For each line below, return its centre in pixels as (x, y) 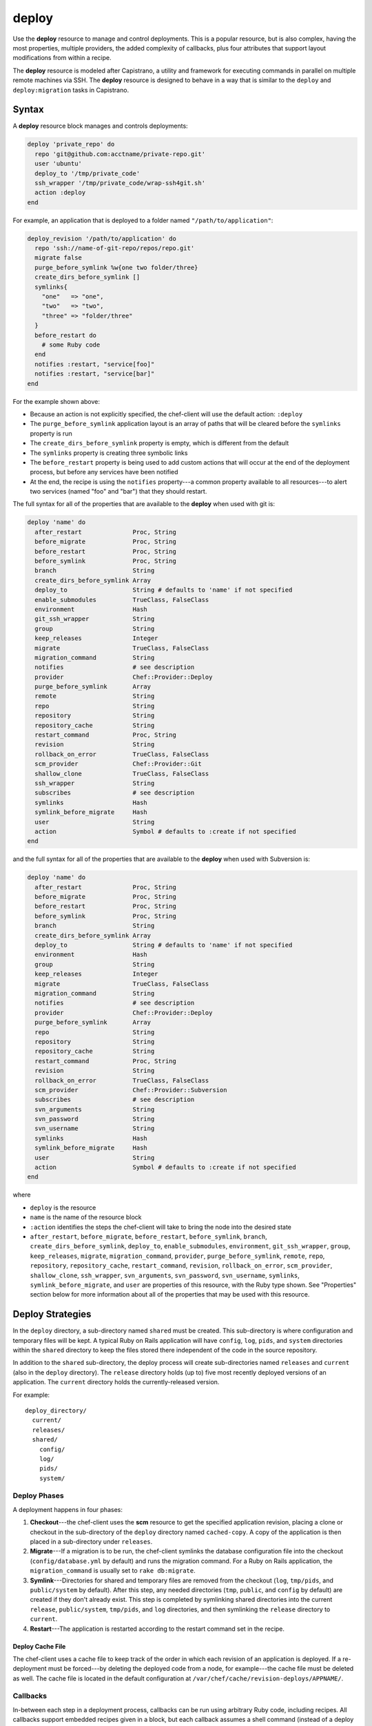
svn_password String (95, 1119)
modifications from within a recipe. (62, 58)
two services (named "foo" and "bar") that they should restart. (118, 492)
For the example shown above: (56, 401)
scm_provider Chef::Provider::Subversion (131, 1090)
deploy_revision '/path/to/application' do (102, 239)
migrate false (59, 258)
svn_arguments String (95, 1109)
